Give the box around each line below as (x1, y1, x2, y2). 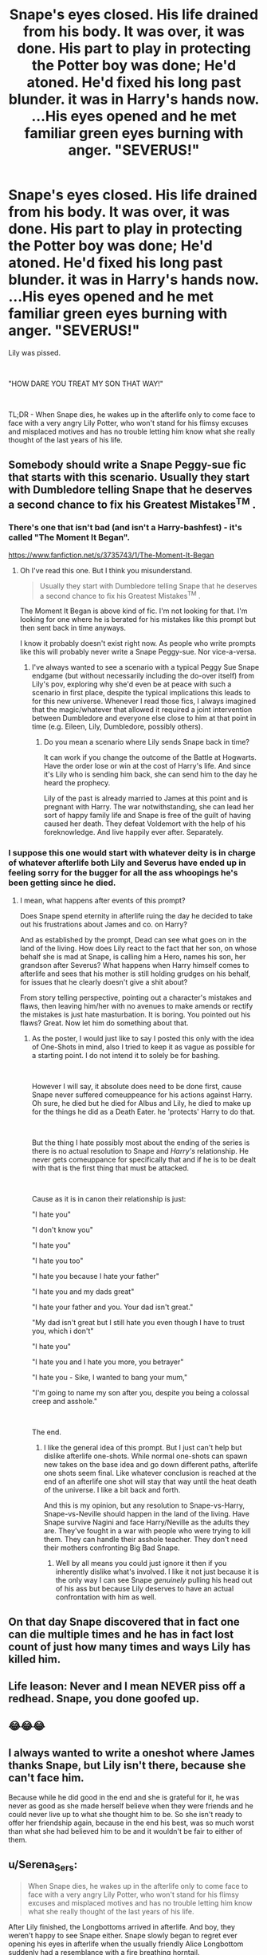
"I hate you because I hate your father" (31, 1271, 159, 1280)
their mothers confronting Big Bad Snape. (43, 1543, 181, 1552)
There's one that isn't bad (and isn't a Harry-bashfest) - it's (8, 522, 242, 533)
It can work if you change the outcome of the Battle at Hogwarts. (43, 753, 257, 762)
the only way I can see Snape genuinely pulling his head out (55, 1575, 253, 1584)
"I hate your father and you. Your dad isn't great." (31, 1302, 194, 1312)
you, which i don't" (31, 1326, 94, 1335)
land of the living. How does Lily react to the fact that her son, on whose (19, 943, 257, 953)
